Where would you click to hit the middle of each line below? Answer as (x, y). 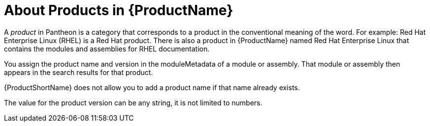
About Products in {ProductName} (119, 10)
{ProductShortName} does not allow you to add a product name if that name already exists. (152, 87)
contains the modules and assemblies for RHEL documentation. (107, 49)
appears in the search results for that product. (79, 72)
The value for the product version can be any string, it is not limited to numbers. (133, 102)
